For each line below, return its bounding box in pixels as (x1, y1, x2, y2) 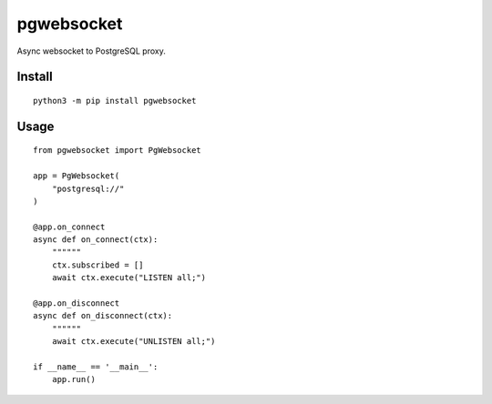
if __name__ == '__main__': (33, 362, 159, 372)
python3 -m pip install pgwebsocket (33, 96, 197, 106)
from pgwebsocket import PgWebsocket (33, 146, 202, 156)
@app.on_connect (33, 221, 106, 232)
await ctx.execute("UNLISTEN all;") (51, 337, 216, 347)
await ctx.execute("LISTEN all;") (51, 273, 207, 283)
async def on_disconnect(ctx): (33, 310, 173, 321)
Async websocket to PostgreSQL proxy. (16, 45, 166, 56)
